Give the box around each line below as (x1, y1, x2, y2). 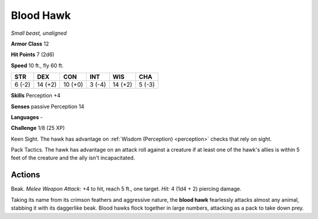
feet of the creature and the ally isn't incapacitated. (11, 154, 135, 162)
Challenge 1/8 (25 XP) (11, 125, 65, 132)
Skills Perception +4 (11, 92, 61, 99)
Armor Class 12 (11, 40, 49, 47)
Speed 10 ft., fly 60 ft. (11, 62, 64, 69)
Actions (11, 170, 41, 180)
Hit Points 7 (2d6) (11, 51, 55, 58)
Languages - (11, 113, 43, 120)
